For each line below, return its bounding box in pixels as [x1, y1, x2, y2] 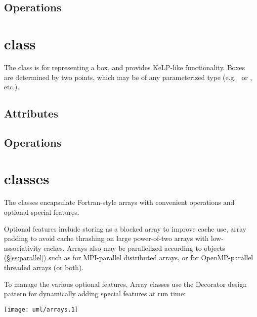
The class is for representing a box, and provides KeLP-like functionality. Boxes [4, 62, 245, 72]
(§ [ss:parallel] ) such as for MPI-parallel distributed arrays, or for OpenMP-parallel [4, 252, 253, 263]
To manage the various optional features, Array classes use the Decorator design [4, 278, 247, 289]
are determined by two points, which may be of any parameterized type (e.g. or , [4, 72, 252, 82]
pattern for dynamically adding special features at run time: [4, 288, 186, 299]
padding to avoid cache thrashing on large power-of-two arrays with [4, 233, 209, 243]
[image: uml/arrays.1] [4, 306, 79, 313]
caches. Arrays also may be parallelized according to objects [43, 242, 225, 253]
